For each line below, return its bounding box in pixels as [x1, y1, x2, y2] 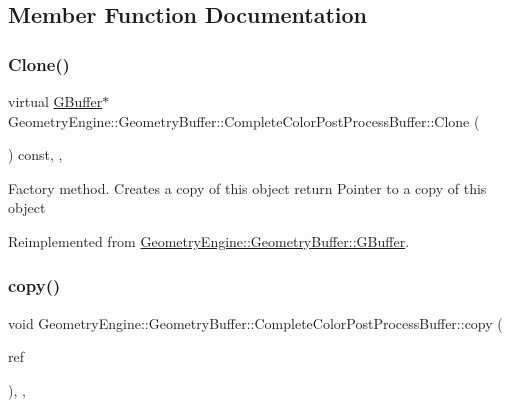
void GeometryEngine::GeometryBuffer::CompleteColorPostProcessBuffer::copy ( [8, 312, 503, 333]
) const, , [8, 144, 63, 165]
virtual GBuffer [8, 91, 103, 111]
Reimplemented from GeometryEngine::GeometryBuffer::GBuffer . [8, 230, 410, 251]
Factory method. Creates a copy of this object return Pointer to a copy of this [8, 177, 487, 198]
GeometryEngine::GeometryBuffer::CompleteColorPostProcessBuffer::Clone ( [8, 110, 480, 131]
